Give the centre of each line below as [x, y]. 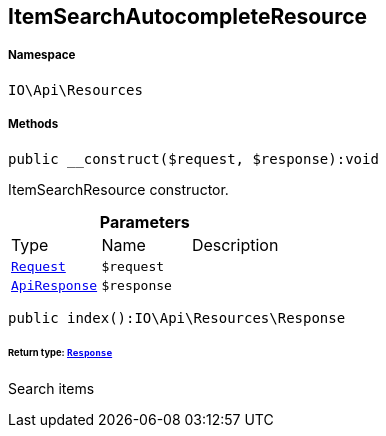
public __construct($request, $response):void [193, 158]
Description [235, 244]
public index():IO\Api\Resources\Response [177, 317]
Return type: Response [60, 353]
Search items [51, 389]
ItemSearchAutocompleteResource [188, 16]
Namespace [42, 55]
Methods [33, 124]
